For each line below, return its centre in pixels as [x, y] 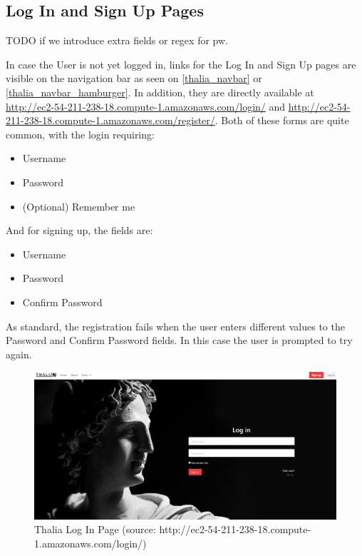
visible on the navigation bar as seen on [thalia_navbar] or [134, 78]
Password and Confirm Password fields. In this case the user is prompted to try [179, 340]
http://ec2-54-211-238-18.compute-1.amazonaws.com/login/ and [146, 106]
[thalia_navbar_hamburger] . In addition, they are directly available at [160, 92]
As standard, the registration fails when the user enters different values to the [175, 326]
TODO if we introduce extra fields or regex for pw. [117, 40]
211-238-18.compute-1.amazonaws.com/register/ [110, 120]
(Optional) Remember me [79, 206]
